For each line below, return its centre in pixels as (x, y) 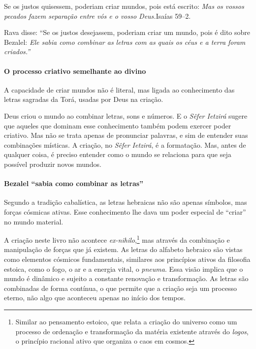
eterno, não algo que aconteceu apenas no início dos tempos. (95, 298)
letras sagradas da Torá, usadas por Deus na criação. (84, 99)
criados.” (17, 51)
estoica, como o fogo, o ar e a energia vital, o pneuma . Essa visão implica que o (124, 269)
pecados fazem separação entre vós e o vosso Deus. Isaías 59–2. (97, 16)
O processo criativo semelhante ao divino (75, 71)
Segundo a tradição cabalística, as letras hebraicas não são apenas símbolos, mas (126, 202)
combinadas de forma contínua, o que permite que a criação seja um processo (120, 288)
